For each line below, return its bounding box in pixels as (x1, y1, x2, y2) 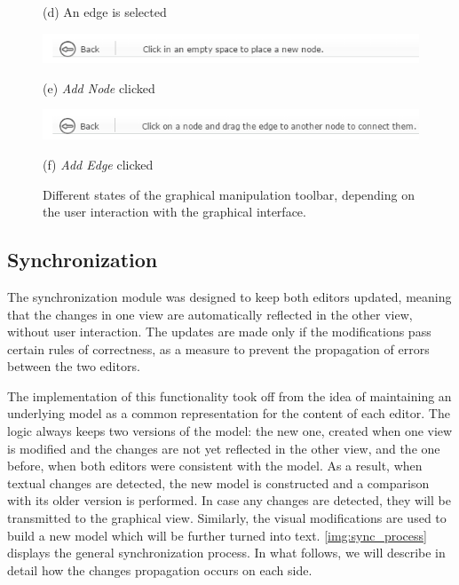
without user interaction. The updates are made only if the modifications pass (7, 322, 431, 341)
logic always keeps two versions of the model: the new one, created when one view (7, 422, 453, 440)
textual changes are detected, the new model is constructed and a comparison (7, 473, 430, 492)
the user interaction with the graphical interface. (43, 202, 306, 221)
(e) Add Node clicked (43, 78, 155, 97)
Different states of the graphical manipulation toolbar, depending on (43, 185, 415, 203)
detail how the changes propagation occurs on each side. (7, 560, 313, 579)
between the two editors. (7, 357, 140, 376)
